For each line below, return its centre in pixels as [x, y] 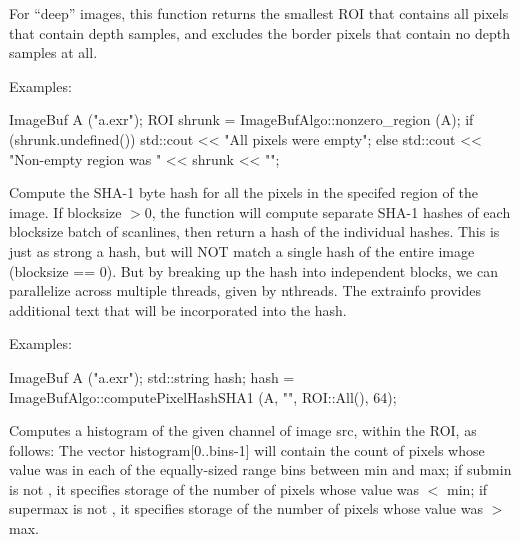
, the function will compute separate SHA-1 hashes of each [331, 211]
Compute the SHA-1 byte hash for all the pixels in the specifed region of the [243, 192]
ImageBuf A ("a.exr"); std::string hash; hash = [152, 376]
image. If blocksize [65, 211]
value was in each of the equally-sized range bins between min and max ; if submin [260, 469]
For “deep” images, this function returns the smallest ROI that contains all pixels [259, 13]
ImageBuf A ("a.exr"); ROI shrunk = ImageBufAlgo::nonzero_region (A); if [241, 119]
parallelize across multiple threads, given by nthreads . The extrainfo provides [245, 290]
